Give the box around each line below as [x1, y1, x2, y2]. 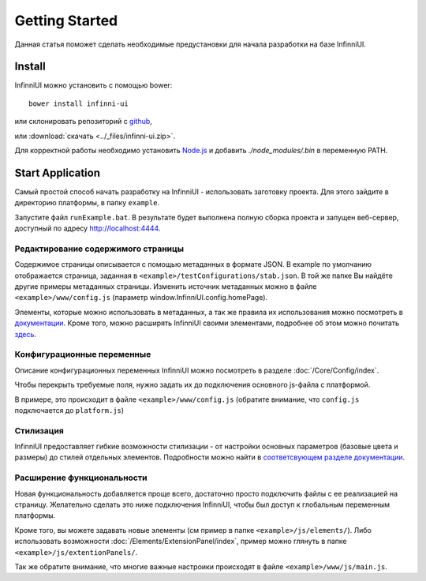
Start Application [14, 166, 100, 179]
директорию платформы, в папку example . [14, 198, 160, 208]
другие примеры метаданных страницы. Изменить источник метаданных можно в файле [14, 282, 317, 291]
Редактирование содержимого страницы [14, 243, 185, 254]
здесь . [14, 329, 37, 339]
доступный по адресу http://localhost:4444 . [14, 223, 161, 233]
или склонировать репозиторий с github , [14, 117, 153, 126]
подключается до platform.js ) [14, 405, 125, 414]
